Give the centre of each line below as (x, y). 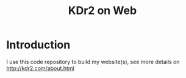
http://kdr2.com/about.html (40, 68)
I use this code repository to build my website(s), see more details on (93, 62)
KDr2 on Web (102, 11)
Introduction (38, 45)
